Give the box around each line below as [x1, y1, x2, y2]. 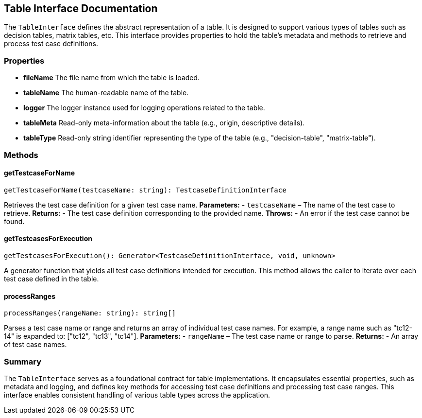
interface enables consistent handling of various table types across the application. [4, 390, 270, 399]
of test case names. [4, 340, 67, 349]
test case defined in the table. [4, 274, 99, 283]
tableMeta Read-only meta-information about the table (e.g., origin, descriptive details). [23, 119, 305, 127]
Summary [4, 356, 42, 366]
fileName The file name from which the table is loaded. [23, 73, 200, 82]
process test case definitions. [4, 39, 98, 48]
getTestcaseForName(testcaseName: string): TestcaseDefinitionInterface [4, 186, 287, 194]
